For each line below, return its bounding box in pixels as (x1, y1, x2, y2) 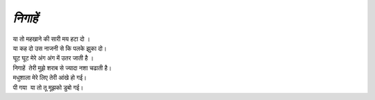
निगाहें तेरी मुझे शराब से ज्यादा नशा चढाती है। (12, 63, 112, 72)
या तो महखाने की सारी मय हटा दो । (12, 35, 90, 43)
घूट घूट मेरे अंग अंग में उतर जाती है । (12, 54, 94, 62)
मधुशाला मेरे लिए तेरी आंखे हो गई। (12, 74, 87, 82)
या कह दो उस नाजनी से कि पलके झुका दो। (12, 44, 107, 52)
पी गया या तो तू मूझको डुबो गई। (12, 83, 83, 92)
